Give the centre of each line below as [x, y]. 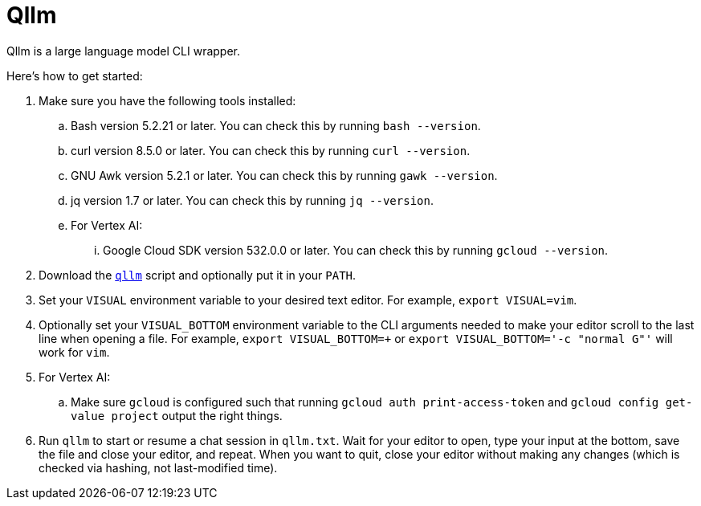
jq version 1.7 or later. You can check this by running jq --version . [252, 200]
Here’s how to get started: [75, 75]
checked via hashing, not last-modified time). [158, 467]
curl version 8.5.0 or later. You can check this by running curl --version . [271, 150]
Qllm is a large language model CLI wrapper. [123, 51]
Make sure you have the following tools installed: [167, 100]
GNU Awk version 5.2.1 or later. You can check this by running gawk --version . [284, 175]
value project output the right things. [177, 415]
